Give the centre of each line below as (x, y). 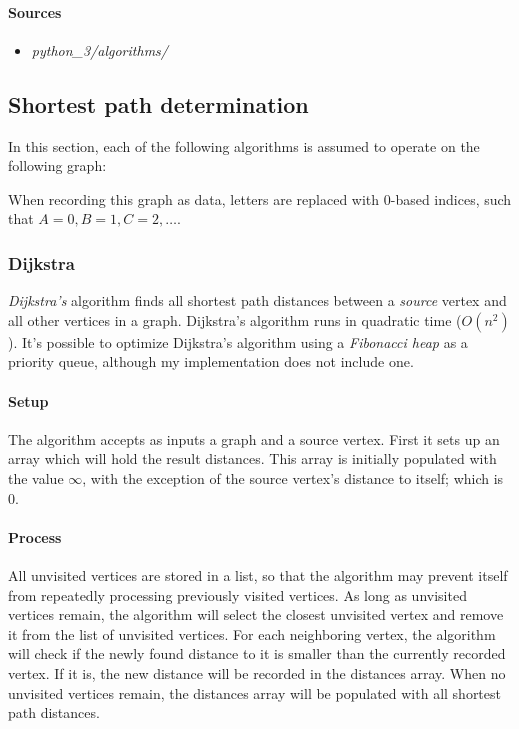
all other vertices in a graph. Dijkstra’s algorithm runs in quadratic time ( (235, 319)
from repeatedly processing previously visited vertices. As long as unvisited (237, 594)
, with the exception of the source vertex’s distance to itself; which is (293, 477)
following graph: (57, 165)
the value (36, 477)
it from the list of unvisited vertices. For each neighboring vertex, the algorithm (252, 633)
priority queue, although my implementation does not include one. (211, 361)
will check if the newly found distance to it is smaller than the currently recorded (257, 653)
